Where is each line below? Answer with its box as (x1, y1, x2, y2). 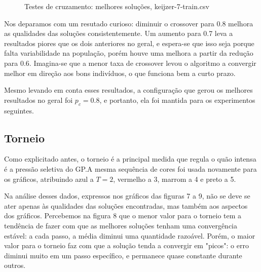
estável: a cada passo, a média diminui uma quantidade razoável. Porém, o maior (4, 230, 255, 241)
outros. (4, 260, 26, 270)
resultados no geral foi (4, 94, 73, 105)
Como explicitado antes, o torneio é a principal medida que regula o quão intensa (4, 153, 256, 164)
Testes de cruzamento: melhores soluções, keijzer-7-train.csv (24, 1, 209, 11)
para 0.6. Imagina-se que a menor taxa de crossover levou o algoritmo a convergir (4, 57, 256, 68)
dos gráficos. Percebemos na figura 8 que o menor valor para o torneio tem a (4, 210, 242, 221)
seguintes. (4, 105, 34, 115)
